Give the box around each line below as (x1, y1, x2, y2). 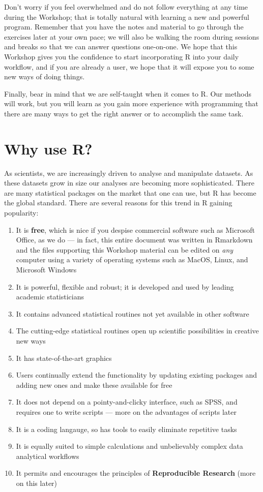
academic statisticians (16, 291, 84, 302)
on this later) (16, 477, 57, 488)
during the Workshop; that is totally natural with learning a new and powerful (4, 11, 249, 22)
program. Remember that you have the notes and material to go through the (4, 21, 244, 32)
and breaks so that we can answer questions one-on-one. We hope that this (4, 41, 238, 52)
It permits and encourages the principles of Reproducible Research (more (16, 468, 256, 478)
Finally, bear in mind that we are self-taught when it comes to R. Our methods (4, 88, 252, 99)
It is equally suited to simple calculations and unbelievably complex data (16, 441, 243, 451)
